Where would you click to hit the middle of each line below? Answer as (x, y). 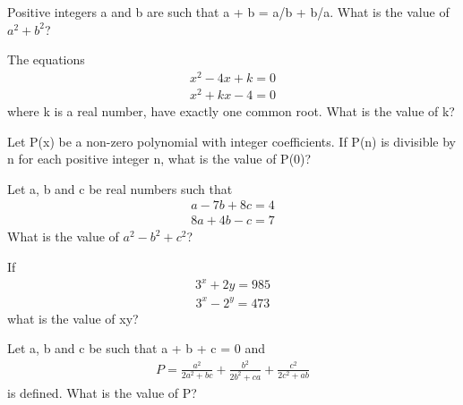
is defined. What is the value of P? (102, 392)
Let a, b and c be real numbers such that (120, 188)
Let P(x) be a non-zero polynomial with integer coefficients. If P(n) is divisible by (232, 141)
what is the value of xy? (73, 318)
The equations (46, 59)
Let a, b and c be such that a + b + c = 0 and (137, 348)
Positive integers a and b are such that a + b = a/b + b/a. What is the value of (228, 12)
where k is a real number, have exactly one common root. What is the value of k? (231, 111)
